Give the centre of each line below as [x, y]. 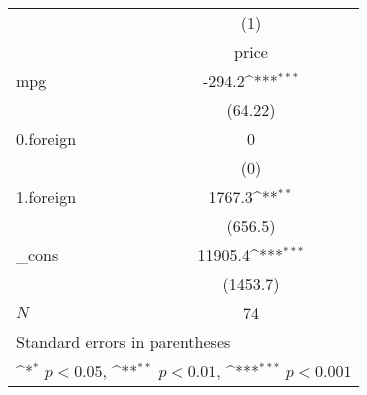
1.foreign [46, 196]
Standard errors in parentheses [123, 341]
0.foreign [46, 138]
